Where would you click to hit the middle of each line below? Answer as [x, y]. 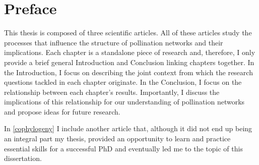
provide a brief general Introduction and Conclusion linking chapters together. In [129, 62]
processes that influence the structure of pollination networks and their [114, 42]
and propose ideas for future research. [62, 111]
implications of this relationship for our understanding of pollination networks [124, 102]
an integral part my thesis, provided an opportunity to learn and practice [117, 139]
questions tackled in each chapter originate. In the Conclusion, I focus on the [123, 82]
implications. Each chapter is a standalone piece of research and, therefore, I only [130, 52]
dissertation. [23, 158]
